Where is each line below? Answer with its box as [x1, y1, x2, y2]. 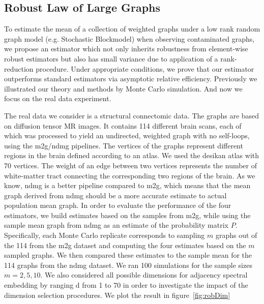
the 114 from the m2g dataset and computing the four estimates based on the [4, 239, 246, 250]
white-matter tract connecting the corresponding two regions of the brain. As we [4, 170, 255, 180]
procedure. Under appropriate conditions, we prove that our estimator [36, 63, 254, 74]
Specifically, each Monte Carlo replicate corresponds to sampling [4, 230, 205, 240]
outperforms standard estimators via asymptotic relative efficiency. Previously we [4, 73, 257, 84]
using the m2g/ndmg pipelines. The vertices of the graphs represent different [4, 140, 243, 150]
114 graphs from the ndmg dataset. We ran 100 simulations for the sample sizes [4, 259, 252, 270]
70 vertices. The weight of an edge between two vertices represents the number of [4, 160, 257, 170]
